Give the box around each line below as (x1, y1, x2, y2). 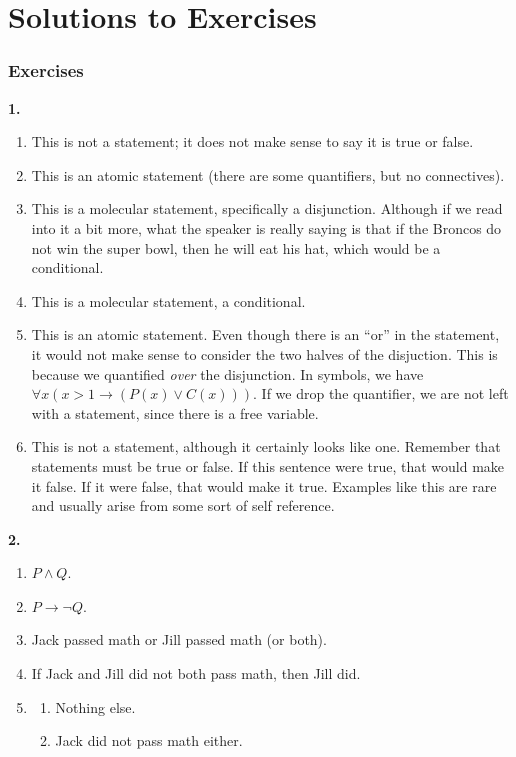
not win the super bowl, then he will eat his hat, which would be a (31, 237, 441, 258)
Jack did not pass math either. (55, 730, 243, 751)
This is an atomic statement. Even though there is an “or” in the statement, (31, 324, 500, 345)
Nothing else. (55, 696, 136, 717)
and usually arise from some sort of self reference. (31, 495, 335, 516)
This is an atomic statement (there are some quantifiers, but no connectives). (31, 164, 505, 185)
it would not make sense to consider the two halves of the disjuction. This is (31, 343, 498, 364)
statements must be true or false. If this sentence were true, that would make (31, 455, 505, 476)
